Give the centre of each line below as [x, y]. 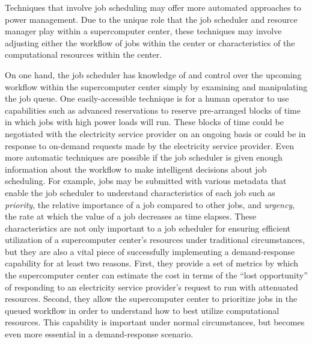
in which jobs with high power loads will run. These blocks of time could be [144, 122]
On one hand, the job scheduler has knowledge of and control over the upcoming [153, 74]
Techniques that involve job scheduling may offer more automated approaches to [153, 7]
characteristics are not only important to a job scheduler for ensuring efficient [148, 228]
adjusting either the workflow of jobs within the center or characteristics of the [150, 42]
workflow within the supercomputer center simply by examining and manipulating [156, 86]
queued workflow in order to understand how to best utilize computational [142, 310]
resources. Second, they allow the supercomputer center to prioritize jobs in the [151, 299]
